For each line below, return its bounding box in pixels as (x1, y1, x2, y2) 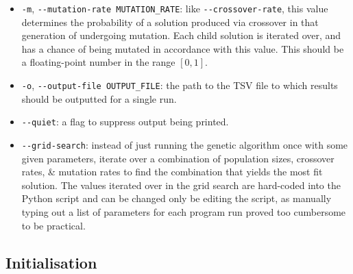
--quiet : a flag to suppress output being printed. (21, 114, 229, 129)
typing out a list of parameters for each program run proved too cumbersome (21, 204, 346, 219)
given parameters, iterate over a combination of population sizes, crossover (21, 151, 334, 165)
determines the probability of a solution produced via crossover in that (21, 14, 319, 29)
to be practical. (21, 218, 86, 232)
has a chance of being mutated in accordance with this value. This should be (21, 41, 344, 55)
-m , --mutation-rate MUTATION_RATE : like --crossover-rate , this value (21, 1, 328, 15)
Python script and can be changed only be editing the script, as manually (21, 191, 332, 206)
